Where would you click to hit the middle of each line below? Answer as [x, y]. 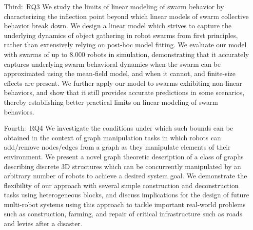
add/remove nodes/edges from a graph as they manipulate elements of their [117, 147]
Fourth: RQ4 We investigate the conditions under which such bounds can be [118, 128]
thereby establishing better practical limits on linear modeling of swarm [111, 102]
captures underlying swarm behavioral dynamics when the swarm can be [112, 64]
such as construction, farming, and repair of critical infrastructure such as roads [123, 214]
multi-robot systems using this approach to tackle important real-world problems [125, 204]
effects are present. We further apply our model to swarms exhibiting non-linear [123, 83]
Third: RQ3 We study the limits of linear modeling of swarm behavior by [114, 6]
